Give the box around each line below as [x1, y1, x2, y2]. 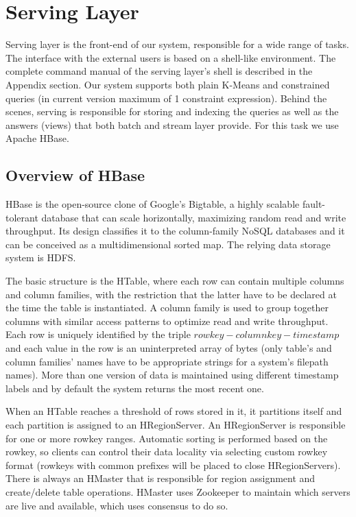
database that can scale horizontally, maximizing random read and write [41, 210, 346, 224]
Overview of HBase [5, 165, 145, 186]
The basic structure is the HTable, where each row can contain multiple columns [5, 274, 344, 288]
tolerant [5, 210, 38, 224]
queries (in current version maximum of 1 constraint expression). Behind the [5, 91, 327, 105]
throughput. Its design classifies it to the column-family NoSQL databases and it [5, 224, 345, 238]
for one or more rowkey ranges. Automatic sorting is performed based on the [5, 431, 328, 445]
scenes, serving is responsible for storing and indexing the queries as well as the [5, 104, 339, 119]
